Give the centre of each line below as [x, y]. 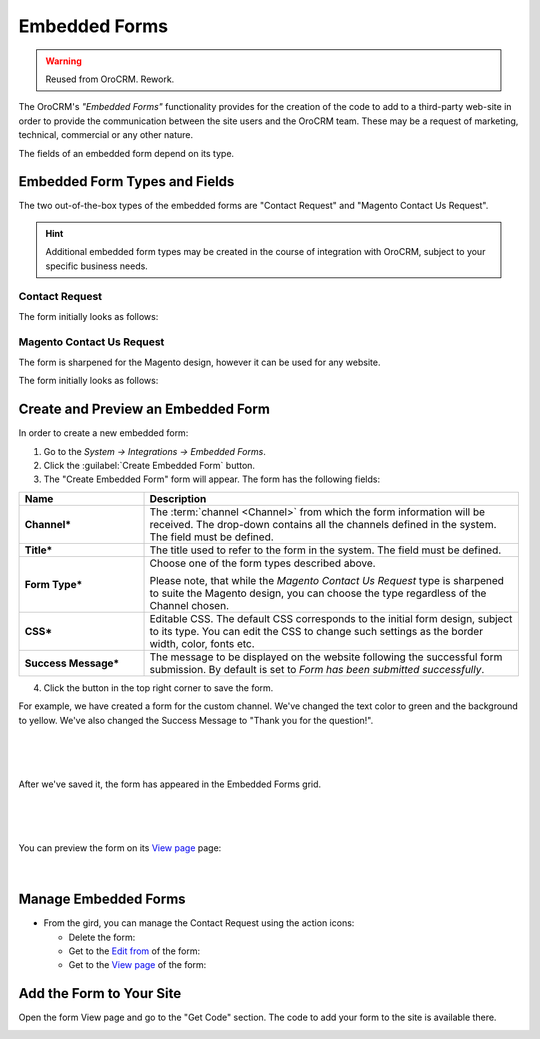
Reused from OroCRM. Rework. [110, 79]
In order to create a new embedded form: [103, 433]
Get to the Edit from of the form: [134, 951]
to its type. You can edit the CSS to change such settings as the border [316, 631]
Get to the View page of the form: [137, 965]
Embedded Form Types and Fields [126, 181]
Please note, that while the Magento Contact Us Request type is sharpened [327, 580]
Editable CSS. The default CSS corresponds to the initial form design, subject [331, 618]
